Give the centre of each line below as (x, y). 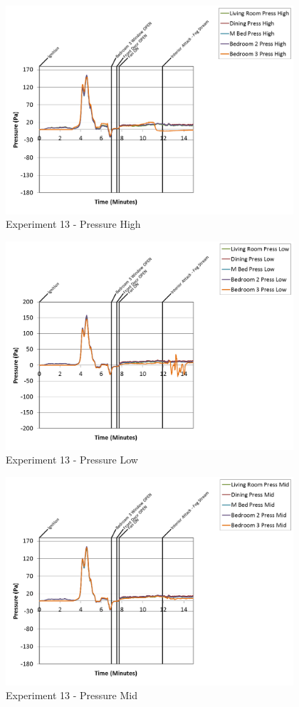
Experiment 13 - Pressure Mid (72, 695)
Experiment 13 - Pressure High (73, 224)
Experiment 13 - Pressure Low (72, 460)
